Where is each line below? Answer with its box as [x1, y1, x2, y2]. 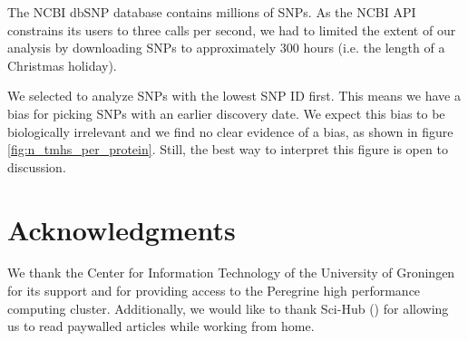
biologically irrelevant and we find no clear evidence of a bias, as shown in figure [7, 122, 453, 141]
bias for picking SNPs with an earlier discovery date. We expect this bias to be [7, 103, 445, 122]
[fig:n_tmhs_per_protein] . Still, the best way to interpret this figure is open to [7, 140, 448, 159]
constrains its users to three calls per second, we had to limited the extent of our [7, 20, 456, 39]
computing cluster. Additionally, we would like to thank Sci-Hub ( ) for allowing [7, 298, 449, 317]
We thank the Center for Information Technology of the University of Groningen [7, 263, 455, 282]
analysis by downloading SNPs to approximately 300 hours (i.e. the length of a [7, 38, 445, 57]
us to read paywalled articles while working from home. [7, 317, 315, 336]
